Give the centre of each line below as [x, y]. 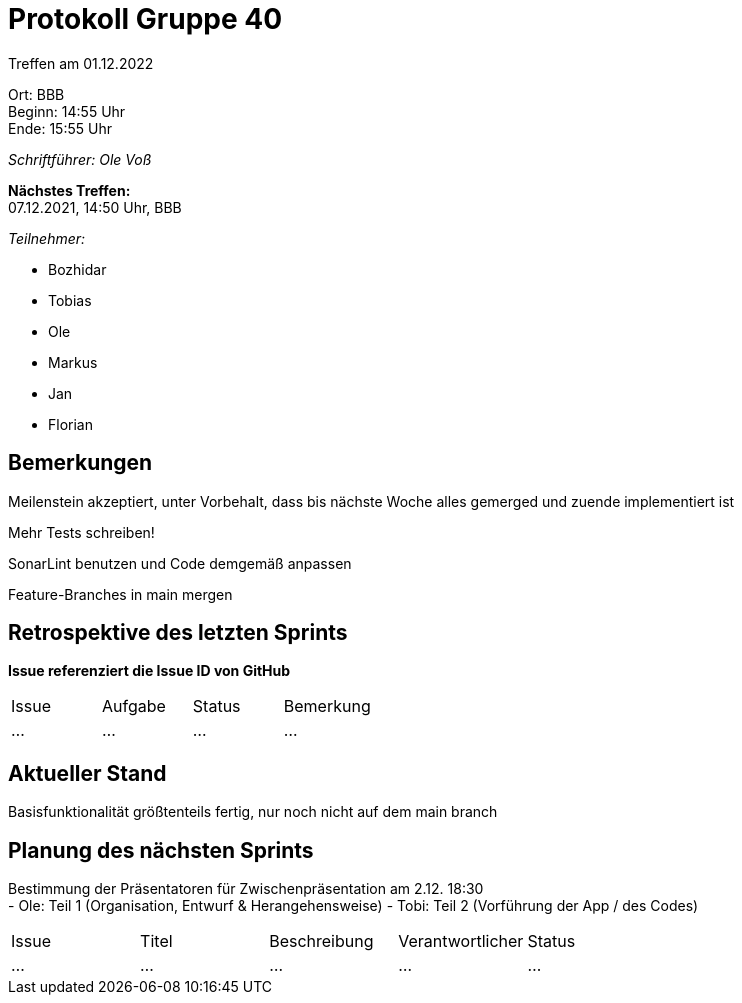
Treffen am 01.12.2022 [81, 63]
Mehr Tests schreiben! [81, 532]
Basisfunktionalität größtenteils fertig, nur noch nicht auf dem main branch [253, 812]
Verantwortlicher [461, 941]
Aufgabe [133, 706]
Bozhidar [77, 269]
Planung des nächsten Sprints [161, 850]
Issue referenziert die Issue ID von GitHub [149, 671]
